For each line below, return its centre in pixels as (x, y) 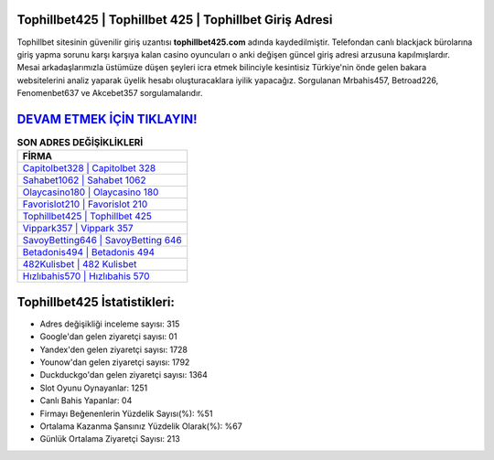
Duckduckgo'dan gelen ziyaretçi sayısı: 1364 (123, 375)
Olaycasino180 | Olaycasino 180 (91, 192)
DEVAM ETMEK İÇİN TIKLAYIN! (107, 119)
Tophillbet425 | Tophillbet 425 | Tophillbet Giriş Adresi (175, 20)
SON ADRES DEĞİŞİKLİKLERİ (80, 143)
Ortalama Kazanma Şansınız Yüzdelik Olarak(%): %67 (141, 426)
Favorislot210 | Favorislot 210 (85, 204)
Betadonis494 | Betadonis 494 (89, 252)
